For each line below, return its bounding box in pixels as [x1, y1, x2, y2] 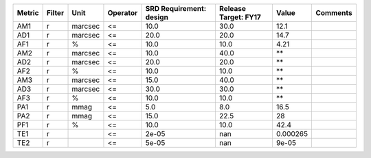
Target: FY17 [218, 12, 261, 22]
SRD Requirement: [145, 4, 207, 13]
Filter [46, 8, 65, 17]
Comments [315, 8, 353, 17]
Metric [16, 8, 39, 17]
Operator [107, 8, 138, 17]
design [145, 12, 168, 22]
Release [218, 4, 247, 13]
